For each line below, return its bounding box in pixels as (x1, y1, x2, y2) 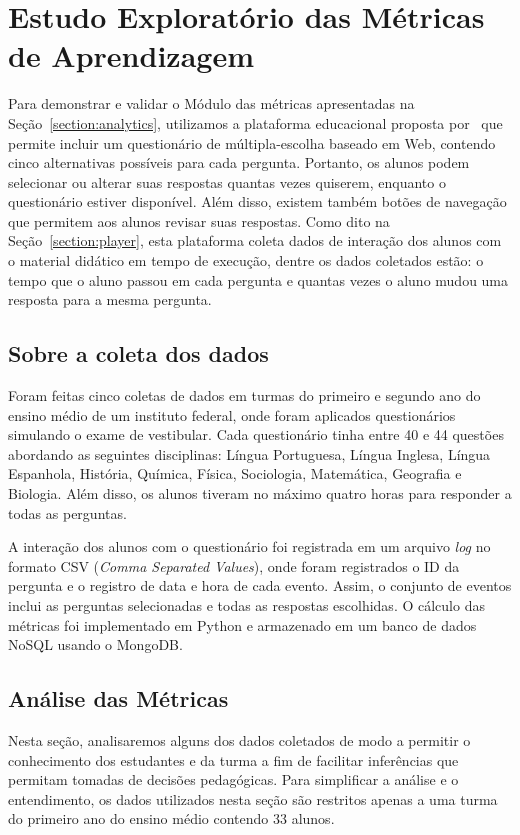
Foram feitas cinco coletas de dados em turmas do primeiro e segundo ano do (8, 385, 481, 406)
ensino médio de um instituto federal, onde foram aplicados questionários (8, 404, 456, 425)
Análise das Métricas (8, 683, 229, 714)
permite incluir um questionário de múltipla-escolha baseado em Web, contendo (8, 132, 496, 153)
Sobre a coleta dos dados (8, 338, 269, 369)
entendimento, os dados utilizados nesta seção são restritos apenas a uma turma (8, 788, 498, 809)
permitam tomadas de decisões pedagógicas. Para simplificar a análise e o (8, 769, 459, 790)
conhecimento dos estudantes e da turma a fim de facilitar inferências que (8, 749, 459, 770)
